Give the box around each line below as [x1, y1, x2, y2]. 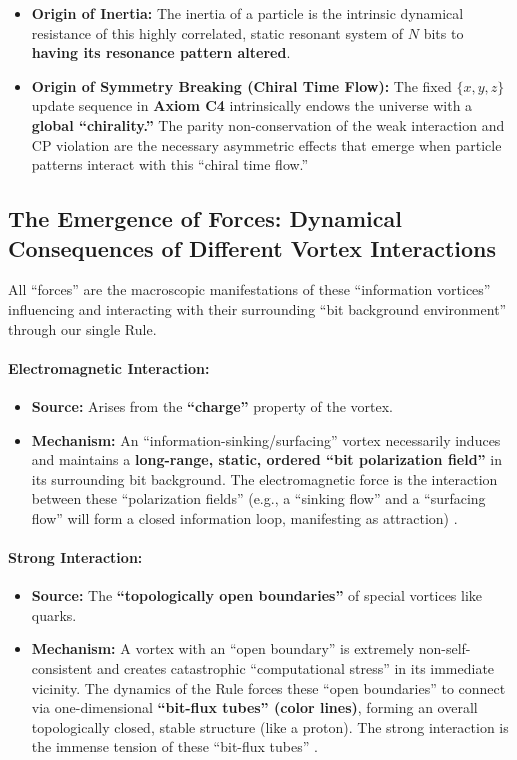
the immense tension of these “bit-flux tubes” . [31, 736, 318, 757]
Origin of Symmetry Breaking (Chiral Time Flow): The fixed [31, 75, 452, 96]
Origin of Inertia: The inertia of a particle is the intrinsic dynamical [31, 3, 464, 23]
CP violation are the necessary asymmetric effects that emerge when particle [31, 134, 502, 155]
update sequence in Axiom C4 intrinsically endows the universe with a [31, 95, 473, 116]
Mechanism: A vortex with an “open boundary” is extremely [31, 638, 415, 659]
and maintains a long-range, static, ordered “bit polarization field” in [31, 449, 502, 470]
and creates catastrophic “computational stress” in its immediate [96, 658, 495, 679]
